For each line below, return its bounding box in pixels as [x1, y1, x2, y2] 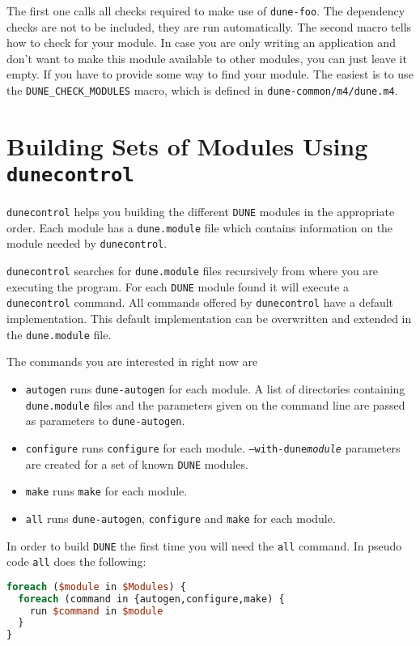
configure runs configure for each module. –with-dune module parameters [25, 439, 401, 456]
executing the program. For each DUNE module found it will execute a [6, 278, 349, 295]
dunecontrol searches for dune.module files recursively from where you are [6, 262, 379, 279]
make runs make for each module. [25, 482, 188, 499]
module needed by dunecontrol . [6, 235, 168, 252]
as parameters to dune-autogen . [25, 412, 185, 429]
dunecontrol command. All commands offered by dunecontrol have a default [6, 294, 394, 311]
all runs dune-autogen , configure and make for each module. [25, 509, 336, 526]
